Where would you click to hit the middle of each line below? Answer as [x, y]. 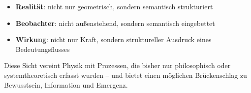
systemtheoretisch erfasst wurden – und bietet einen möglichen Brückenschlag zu [125, 75]
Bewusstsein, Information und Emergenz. [66, 84]
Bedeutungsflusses [43, 49]
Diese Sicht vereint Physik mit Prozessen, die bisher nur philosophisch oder [117, 65]
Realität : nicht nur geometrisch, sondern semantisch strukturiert [114, 6]
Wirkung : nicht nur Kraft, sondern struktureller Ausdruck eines [113, 39]
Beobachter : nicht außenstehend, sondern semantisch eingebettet [115, 23]
